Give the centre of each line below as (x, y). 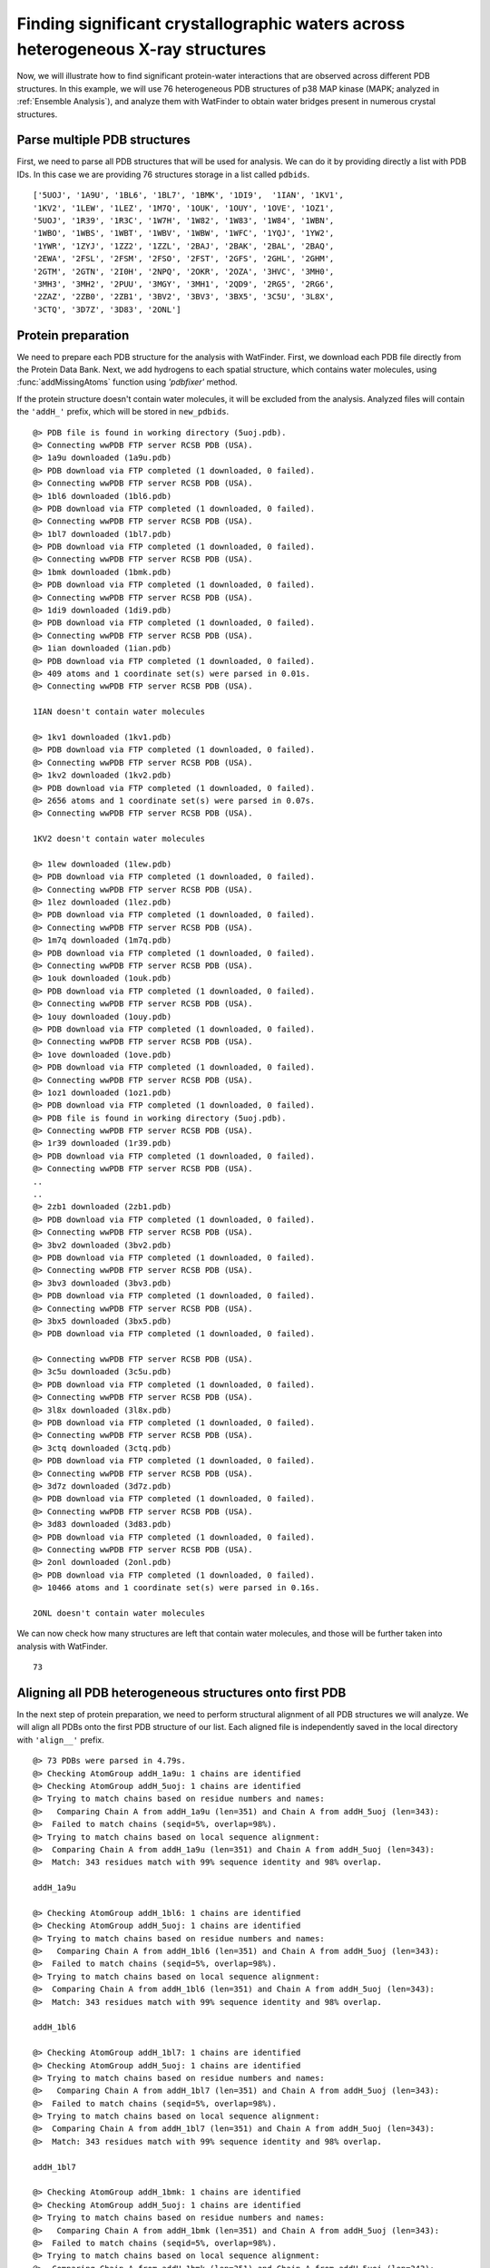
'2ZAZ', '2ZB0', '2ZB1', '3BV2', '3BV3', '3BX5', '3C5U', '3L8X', (184, 297)
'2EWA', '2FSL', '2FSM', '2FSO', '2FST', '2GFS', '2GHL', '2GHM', (184, 259)
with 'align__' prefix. (60, 1740)
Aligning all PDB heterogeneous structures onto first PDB (181, 1692)
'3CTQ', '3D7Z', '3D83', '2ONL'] (107, 309)
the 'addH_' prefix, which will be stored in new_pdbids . (123, 412)
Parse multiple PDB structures (103, 140)
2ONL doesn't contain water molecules (119, 1613)
